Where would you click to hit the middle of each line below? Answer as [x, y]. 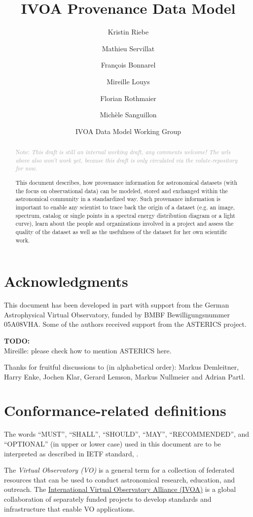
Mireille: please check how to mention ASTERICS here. [88, 350]
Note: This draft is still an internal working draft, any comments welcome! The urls [123, 152]
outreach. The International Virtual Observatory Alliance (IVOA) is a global [120, 489]
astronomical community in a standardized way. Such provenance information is [118, 199]
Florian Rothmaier [128, 98]
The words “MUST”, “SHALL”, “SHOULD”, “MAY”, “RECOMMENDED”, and [127, 434]
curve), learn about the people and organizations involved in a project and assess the [125, 224]
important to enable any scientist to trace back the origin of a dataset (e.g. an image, [125, 207]
